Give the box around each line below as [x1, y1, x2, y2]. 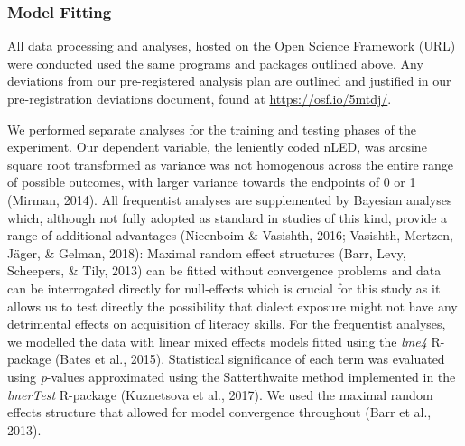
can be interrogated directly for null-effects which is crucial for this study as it [7, 278, 441, 297]
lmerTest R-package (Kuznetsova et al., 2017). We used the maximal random [7, 385, 433, 404]
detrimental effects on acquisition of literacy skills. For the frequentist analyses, [7, 314, 446, 333]
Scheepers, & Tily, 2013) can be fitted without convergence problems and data [7, 261, 442, 280]
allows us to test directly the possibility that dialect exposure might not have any [7, 296, 458, 315]
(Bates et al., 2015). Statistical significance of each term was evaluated [54, 349, 445, 368]
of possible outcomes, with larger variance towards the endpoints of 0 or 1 [7, 172, 416, 191]
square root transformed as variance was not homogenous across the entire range [7, 154, 453, 173]
